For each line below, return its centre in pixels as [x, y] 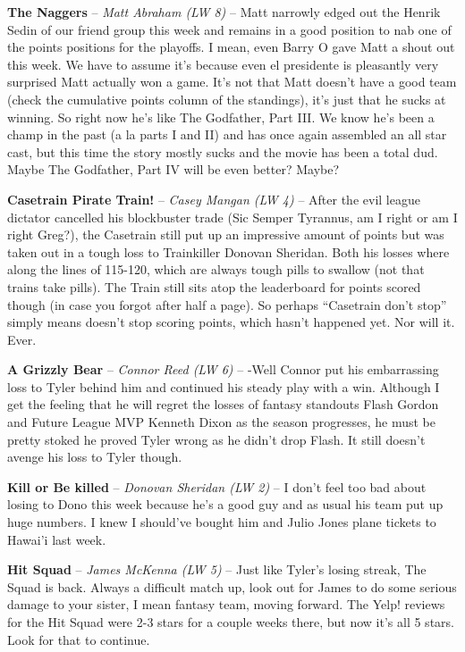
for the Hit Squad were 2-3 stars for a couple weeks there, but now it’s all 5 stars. [231, 622]
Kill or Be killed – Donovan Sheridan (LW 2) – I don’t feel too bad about [217, 486]
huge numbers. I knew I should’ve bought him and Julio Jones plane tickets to [222, 522]
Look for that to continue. [79, 639]
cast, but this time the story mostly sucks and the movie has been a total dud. [223, 151]
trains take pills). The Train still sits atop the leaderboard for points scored [214, 286]
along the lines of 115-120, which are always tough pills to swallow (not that [216, 269]
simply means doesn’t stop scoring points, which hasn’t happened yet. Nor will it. [231, 322]
